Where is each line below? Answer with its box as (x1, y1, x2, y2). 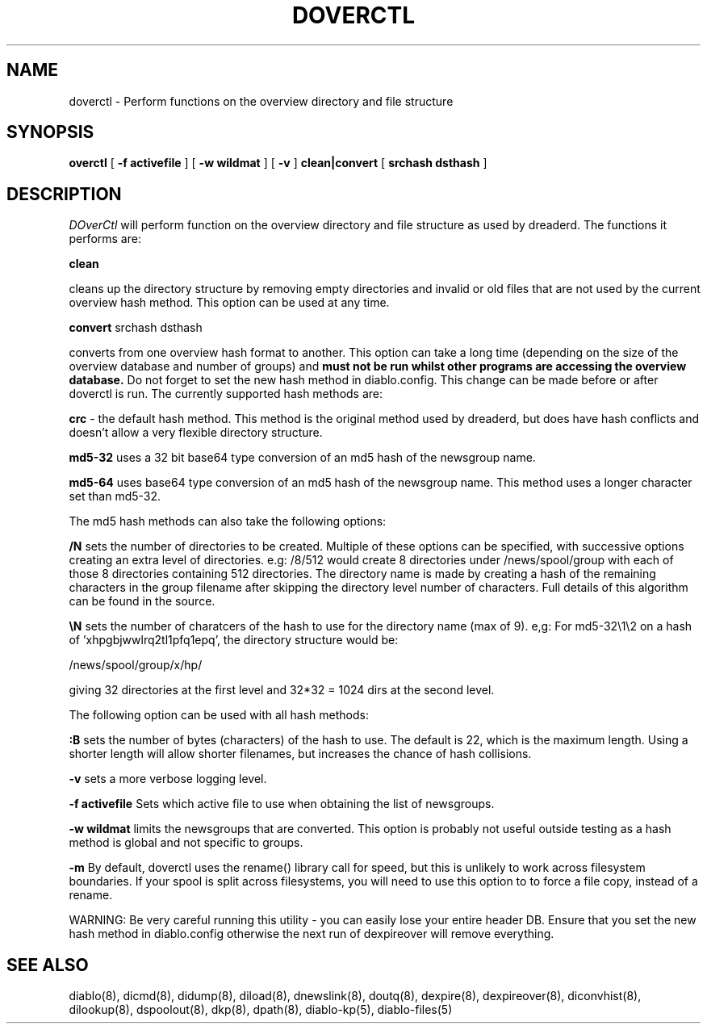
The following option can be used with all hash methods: (69, 708, 369, 722)
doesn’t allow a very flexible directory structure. (69, 425, 323, 440)
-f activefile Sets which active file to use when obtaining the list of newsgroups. (69, 797, 495, 811)
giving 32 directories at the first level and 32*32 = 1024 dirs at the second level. (69, 683, 495, 697)
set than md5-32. (69, 489, 161, 504)
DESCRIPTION (6, 183, 122, 204)
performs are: (69, 232, 141, 246)
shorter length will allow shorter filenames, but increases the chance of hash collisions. (69, 747, 532, 761)
